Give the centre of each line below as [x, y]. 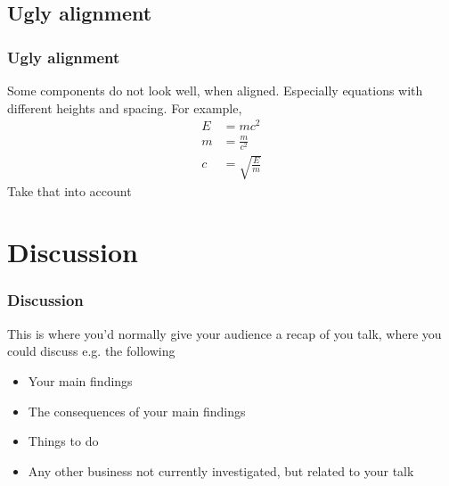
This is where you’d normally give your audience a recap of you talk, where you [224, 333]
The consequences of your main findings [137, 411]
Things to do [63, 441]
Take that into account [69, 190]
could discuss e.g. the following [91, 351]
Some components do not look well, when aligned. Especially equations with [215, 90]
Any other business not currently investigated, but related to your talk [221, 470]
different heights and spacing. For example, [125, 107]
